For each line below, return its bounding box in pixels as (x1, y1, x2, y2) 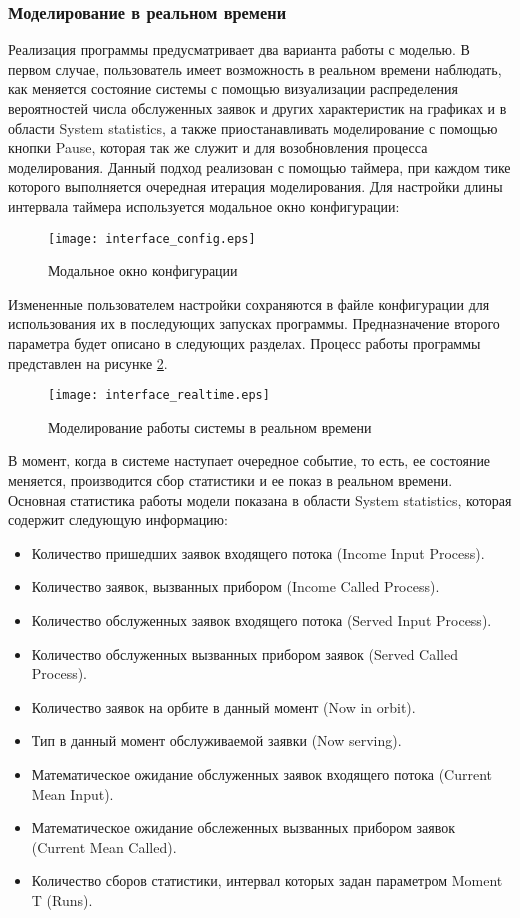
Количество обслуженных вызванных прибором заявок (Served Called (31, 643, 458, 664)
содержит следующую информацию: (8, 509, 228, 530)
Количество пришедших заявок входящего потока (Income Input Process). (31, 542, 485, 563)
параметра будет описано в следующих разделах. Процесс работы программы (8, 333, 481, 353)
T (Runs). (31, 889, 93, 910)
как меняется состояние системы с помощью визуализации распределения (8, 78, 459, 99)
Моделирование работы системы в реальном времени (48, 416, 372, 437)
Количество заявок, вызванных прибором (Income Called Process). (31, 576, 440, 597)
